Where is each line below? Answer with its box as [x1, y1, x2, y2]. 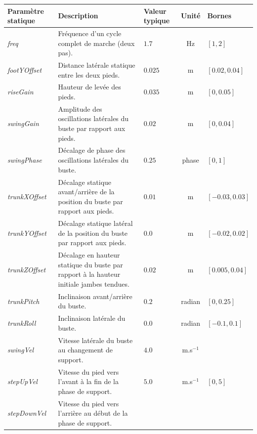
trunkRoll [7, 318, 36, 328]
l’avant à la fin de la [58, 376, 119, 387]
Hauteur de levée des [58, 82, 121, 92]
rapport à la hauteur [58, 269, 121, 279]
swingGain [7, 118, 39, 129]
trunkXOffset [7, 191, 46, 201]
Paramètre [7, 5, 44, 16]
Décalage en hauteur [58, 250, 120, 260]
